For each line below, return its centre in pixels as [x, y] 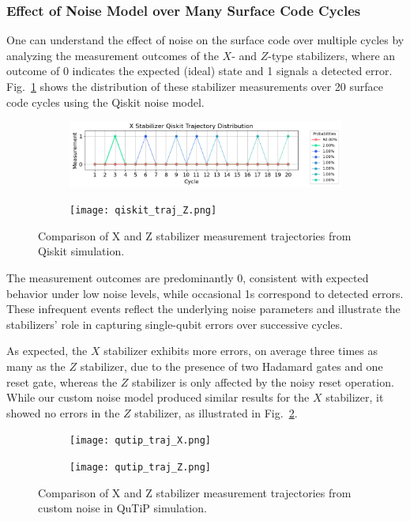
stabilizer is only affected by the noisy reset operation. [263, 381]
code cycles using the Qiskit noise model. [105, 102]
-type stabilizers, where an [332, 55]
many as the [36, 366]
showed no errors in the [63, 412]
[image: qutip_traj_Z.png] [140, 468]
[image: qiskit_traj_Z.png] [143, 211]
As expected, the [47, 351]
